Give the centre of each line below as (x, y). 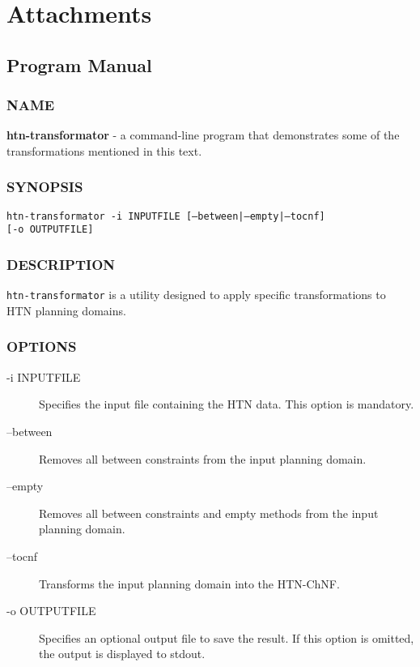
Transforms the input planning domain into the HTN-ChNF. (189, 583)
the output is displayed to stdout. (122, 654)
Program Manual (79, 64)
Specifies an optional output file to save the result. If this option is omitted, (227, 637)
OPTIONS (42, 346)
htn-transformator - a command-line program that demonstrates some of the (203, 135)
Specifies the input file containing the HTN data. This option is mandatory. (227, 404)
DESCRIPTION (61, 265)
